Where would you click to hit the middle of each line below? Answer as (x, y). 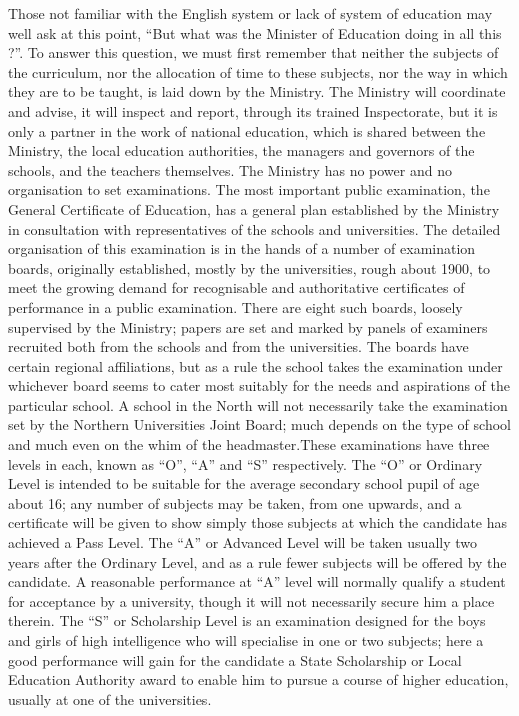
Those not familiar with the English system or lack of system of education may (250, 13)
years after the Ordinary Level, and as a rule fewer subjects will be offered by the (257, 561)
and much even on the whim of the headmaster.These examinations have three (249, 444)
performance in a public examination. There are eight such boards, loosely (235, 306)
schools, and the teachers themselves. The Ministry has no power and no (230, 169)
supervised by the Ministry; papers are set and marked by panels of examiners (248, 326)
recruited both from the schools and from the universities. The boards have (238, 346)
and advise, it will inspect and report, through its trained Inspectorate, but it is (253, 110)
